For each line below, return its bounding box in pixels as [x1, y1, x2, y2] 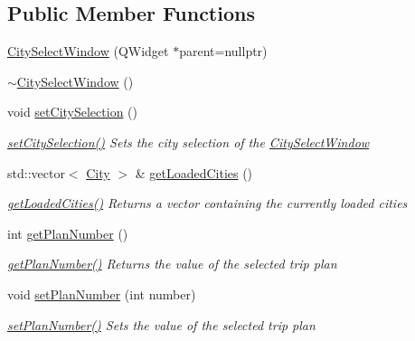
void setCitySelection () [7, 102, 137, 121]
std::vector [7, 163, 65, 182]
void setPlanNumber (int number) [7, 284, 196, 303]
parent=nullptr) [179, 42, 268, 61]
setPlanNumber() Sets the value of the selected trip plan [7, 315, 316, 334]
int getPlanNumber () [7, 223, 128, 242]
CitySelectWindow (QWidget [7, 42, 169, 61]
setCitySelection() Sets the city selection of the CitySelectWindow [7, 132, 370, 151]
